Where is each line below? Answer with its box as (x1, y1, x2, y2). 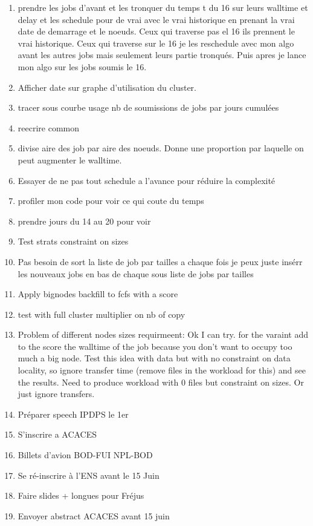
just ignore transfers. (18, 387, 95, 400)
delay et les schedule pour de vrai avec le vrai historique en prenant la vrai (18, 13, 295, 25)
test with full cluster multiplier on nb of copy (18, 307, 186, 320)
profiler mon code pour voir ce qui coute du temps (18, 194, 204, 207)
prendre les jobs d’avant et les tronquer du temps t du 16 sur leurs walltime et (18, 1, 308, 13)
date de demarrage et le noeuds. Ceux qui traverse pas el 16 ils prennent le (18, 25, 295, 38)
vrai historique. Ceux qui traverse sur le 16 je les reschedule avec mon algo (18, 36, 294, 49)
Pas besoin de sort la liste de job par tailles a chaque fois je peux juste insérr (18, 255, 303, 268)
